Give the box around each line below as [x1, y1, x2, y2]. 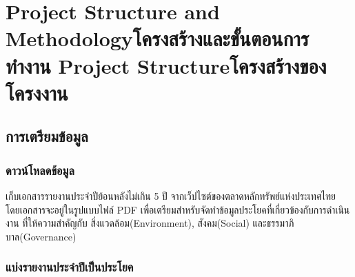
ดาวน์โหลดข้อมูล [6, 161, 74, 178]
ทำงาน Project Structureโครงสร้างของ [6, 51, 327, 79]
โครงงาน [6, 78, 68, 106]
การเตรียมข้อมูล [6, 125, 88, 147]
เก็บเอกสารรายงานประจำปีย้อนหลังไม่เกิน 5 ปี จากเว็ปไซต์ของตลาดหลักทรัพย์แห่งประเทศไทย [6, 188, 336, 203]
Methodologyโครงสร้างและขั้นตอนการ [6, 24, 310, 52]
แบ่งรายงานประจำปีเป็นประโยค [6, 258, 134, 276]
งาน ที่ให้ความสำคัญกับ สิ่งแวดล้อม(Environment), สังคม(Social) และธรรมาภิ [6, 216, 294, 230]
